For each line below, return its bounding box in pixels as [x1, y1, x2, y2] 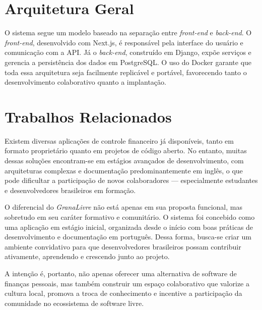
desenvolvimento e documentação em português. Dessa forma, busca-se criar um [5, 231, 251, 242]
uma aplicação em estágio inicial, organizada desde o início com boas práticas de [5, 221, 253, 232]
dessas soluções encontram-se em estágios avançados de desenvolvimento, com [5, 155, 244, 165]
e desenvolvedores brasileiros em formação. [5, 184, 136, 195]
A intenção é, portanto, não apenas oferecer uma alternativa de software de [5, 268, 237, 278]
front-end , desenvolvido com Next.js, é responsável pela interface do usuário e [5, 37, 243, 47]
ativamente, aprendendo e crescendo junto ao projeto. [5, 251, 170, 262]
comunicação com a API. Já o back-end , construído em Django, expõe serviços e [5, 47, 251, 57]
